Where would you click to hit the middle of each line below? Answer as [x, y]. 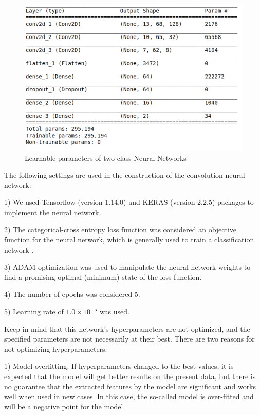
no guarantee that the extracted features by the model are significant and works [130, 386]
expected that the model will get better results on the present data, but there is [130, 376]
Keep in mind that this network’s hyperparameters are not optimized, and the [127, 328]
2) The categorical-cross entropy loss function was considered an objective [120, 229]
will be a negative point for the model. [65, 406]
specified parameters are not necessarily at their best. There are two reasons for [129, 339]
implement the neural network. [53, 212]
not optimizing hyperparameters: [56, 348]
